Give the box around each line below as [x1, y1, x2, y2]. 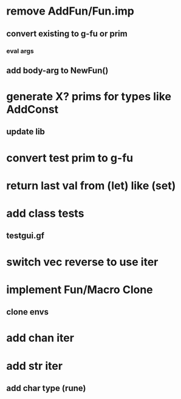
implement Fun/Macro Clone [6, 282, 153, 296]
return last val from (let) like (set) [6, 179, 176, 193]
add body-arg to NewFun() [6, 65, 109, 75]
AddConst [6, 103, 59, 117]
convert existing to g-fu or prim [6, 29, 128, 39]
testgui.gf [6, 231, 44, 241]
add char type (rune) [6, 383, 86, 393]
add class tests [6, 206, 84, 220]
